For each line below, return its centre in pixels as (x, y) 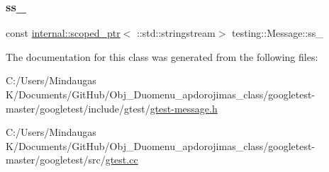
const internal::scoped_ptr (63, 33)
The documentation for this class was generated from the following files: (162, 56)
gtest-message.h (184, 108)
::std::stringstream (176, 33)
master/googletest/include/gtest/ (78, 108)
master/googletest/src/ (56, 160)
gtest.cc (122, 160)
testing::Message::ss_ (278, 33)
